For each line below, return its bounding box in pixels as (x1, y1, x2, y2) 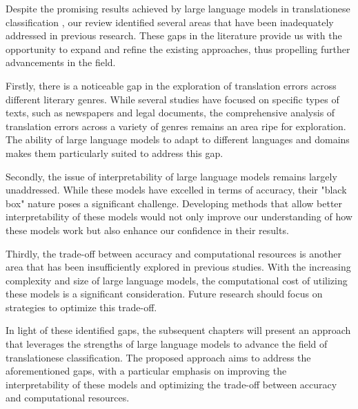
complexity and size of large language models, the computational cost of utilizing (6, 273, 348, 287)
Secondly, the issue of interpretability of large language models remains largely (6, 169, 337, 183)
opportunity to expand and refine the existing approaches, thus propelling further (6, 41, 350, 56)
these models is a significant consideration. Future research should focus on (6, 286, 323, 301)
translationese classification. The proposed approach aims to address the (6, 350, 311, 364)
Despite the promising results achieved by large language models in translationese (6, 1, 350, 15)
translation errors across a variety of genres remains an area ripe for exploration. (6, 118, 346, 133)
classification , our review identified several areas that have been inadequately (6, 14, 334, 29)
